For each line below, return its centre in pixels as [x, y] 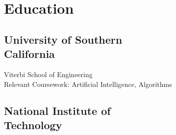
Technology [33, 124]
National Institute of [57, 110]
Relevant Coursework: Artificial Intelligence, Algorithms [88, 84]
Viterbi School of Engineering [48, 74]
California [29, 54]
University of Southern [63, 39]
